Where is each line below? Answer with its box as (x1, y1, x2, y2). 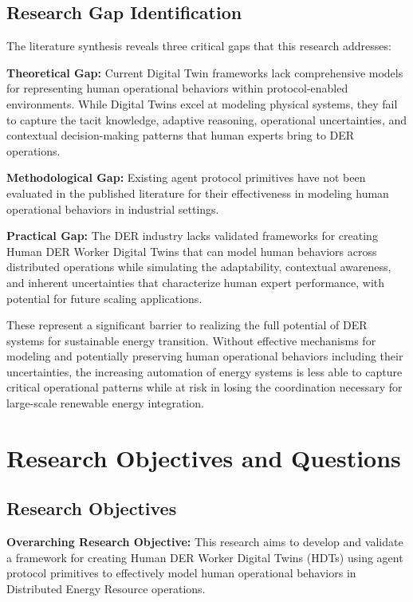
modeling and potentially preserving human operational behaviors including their (6, 348, 403, 364)
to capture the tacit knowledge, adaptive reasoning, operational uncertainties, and (6, 111, 407, 128)
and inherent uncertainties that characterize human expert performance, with (6, 273, 385, 290)
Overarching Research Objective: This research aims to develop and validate (6, 533, 403, 550)
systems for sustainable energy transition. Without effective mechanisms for (6, 332, 376, 348)
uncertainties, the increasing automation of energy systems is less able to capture (6, 363, 403, 380)
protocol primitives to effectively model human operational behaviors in (6, 565, 356, 581)
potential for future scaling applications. (6, 289, 203, 306)
